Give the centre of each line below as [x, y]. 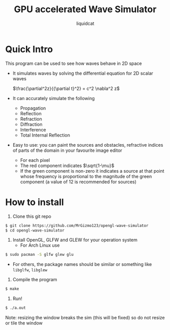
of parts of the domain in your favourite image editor [67, 150]
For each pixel [35, 160]
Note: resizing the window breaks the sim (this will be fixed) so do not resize [85, 318]
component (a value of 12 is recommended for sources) [78, 182]
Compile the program [35, 280]
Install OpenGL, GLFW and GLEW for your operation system [75, 240]
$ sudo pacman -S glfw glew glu [39, 255]
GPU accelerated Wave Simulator [85, 9]
